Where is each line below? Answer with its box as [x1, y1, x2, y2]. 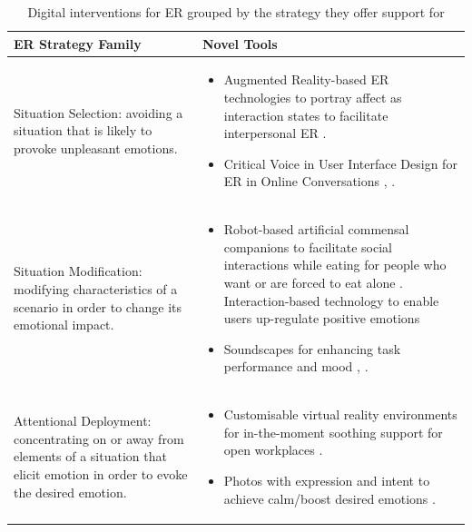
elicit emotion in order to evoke [14, 465, 188, 484]
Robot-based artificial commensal [223, 220, 409, 239]
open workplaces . [223, 440, 323, 459]
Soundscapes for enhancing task [223, 339, 401, 358]
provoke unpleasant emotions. [14, 139, 178, 158]
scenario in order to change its [14, 297, 182, 316]
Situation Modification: [14, 261, 143, 281]
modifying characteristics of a [14, 280, 178, 299]
